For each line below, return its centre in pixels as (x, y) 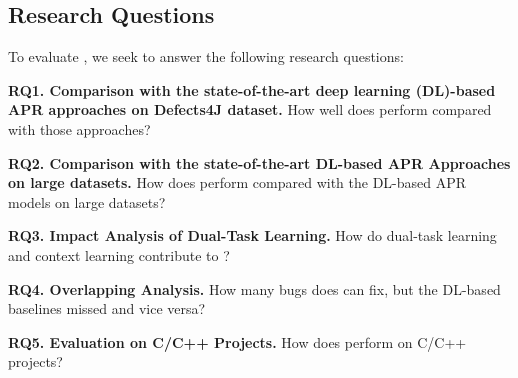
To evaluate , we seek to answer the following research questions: (206, 56)
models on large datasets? (87, 201)
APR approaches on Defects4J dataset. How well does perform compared (250, 109)
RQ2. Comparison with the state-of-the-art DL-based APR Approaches (259, 162)
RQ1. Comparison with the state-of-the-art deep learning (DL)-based (252, 89)
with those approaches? (79, 128)
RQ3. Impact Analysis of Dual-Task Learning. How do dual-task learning (252, 235)
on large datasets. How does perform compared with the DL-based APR (237, 182)
